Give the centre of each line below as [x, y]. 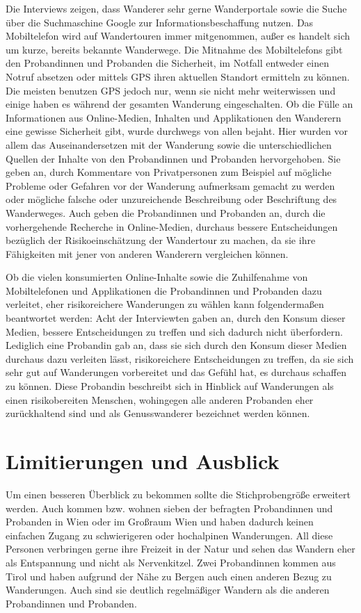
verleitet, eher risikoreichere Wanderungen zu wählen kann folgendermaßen [165, 304]
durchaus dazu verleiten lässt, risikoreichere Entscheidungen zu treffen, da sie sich [180, 358]
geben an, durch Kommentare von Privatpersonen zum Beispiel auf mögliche [169, 172]
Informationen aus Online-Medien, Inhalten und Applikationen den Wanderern [174, 117]
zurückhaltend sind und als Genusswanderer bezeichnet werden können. [158, 413]
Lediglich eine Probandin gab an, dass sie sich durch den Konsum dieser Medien [176, 345]
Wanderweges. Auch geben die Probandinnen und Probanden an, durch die [166, 212]
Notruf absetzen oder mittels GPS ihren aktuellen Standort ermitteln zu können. [178, 76]
